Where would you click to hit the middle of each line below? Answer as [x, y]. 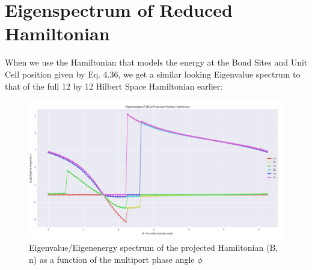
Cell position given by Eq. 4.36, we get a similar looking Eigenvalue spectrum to [153, 74]
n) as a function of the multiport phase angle [112, 259]
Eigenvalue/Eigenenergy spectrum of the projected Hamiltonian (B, [154, 247]
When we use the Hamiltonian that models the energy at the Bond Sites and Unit [156, 62]
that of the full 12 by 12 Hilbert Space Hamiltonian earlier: [114, 86]
